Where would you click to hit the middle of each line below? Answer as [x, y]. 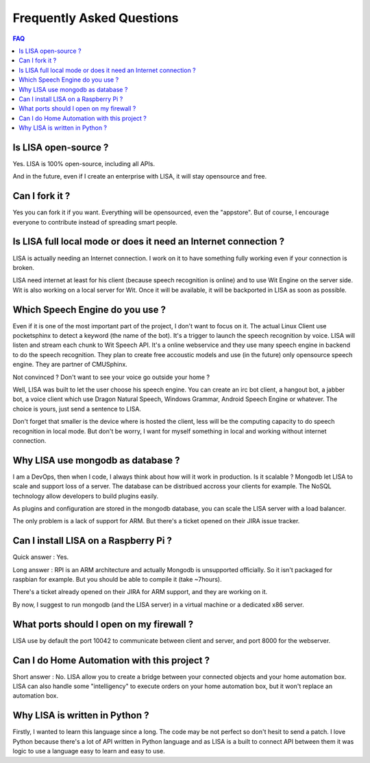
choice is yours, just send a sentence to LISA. [77, 409]
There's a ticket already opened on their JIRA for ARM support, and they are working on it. [140, 592]
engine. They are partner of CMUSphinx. [70, 365]
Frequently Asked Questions [96, 18]
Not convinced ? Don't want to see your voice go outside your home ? [111, 377]
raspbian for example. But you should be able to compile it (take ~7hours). [117, 580]
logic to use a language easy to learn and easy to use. [89, 751]
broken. [23, 267]
